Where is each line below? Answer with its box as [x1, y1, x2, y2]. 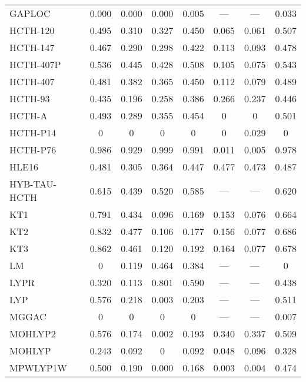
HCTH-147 [9, 41, 55, 54]
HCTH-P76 [9, 143, 56, 156]
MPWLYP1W [9, 361, 68, 374]
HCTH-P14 [9, 126, 56, 139]
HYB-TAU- [9, 177, 56, 190]
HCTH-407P [9, 58, 61, 71]
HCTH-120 [9, 24, 55, 37]
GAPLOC [9, 6, 51, 20]
